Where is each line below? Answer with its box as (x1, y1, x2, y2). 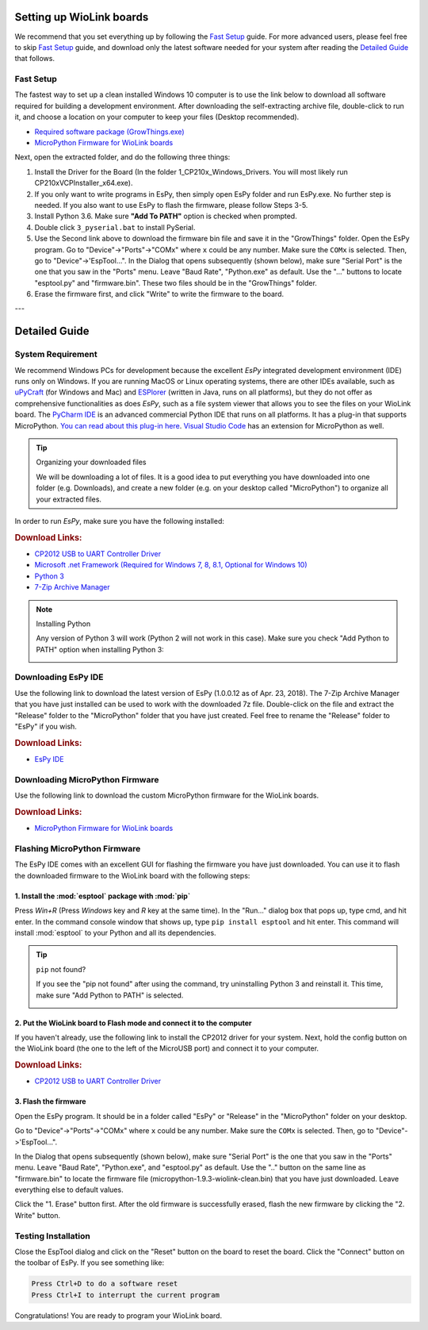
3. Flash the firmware (14, 1097, 86, 1106)
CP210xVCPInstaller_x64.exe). (34, 179, 134, 188)
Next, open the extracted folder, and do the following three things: (14, 152, 231, 162)
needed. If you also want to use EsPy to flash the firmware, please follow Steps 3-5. (34, 200, 308, 209)
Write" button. (14, 1210, 61, 1220)
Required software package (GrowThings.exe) (34, 127, 185, 136)
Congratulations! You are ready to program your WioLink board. (14, 1310, 222, 1320)
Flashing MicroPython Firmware (14, 844, 141, 855)
